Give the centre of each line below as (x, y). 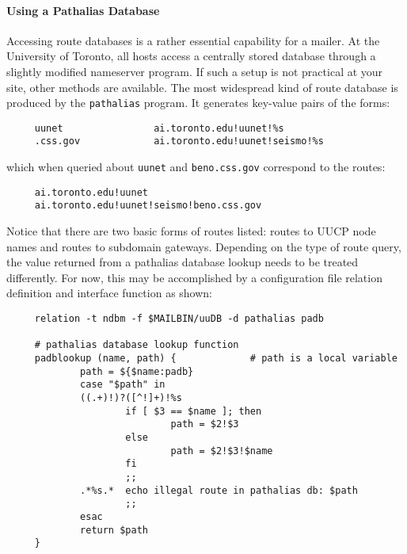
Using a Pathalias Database (83, 10)
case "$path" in (123, 385)
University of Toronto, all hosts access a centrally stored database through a (191, 56)
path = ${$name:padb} (137, 371)
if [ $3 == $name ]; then (194, 411)
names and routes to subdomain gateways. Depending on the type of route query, (204, 246)
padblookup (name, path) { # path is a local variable (216, 359)
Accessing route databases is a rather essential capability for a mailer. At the (193, 40)
